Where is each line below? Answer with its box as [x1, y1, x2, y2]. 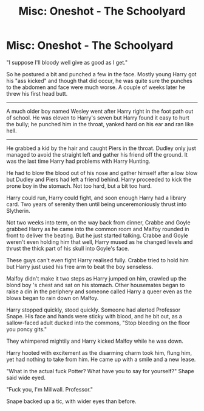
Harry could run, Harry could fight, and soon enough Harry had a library [6, 194, 186, 201]
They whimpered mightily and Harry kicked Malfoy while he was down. [6, 337, 184, 345]
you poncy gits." [6, 325, 47, 333]
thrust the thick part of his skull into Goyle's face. [6, 245, 129, 252]
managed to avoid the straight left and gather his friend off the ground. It [6, 151, 188, 158]
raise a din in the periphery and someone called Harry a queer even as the [6, 288, 192, 295]
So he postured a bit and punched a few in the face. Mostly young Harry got [6, 70, 197, 77]
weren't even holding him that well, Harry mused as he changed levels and [6, 238, 193, 245]
